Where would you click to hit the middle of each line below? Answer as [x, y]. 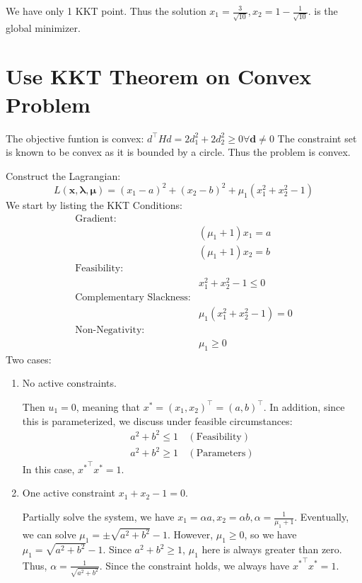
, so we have [270, 534]
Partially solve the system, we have [98, 516]
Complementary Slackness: [133, 297]
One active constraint [69, 493]
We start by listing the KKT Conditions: [94, 204]
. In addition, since [304, 406]
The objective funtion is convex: [75, 138]
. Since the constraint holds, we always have [194, 565]
